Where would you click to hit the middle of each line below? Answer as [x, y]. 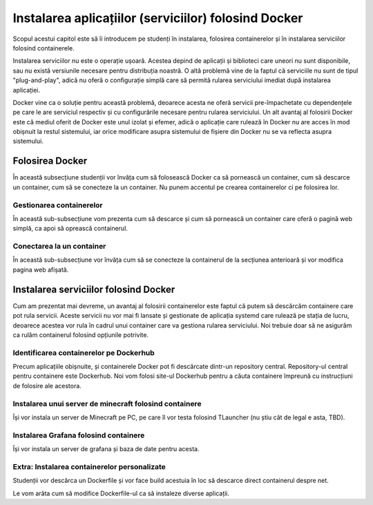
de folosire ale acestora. [47, 385]
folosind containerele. [44, 48]
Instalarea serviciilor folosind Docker [94, 289]
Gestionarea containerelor [58, 205]
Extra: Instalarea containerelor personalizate [89, 466]
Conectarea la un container [59, 247]
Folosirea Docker [50, 161]
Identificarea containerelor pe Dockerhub [84, 352]
